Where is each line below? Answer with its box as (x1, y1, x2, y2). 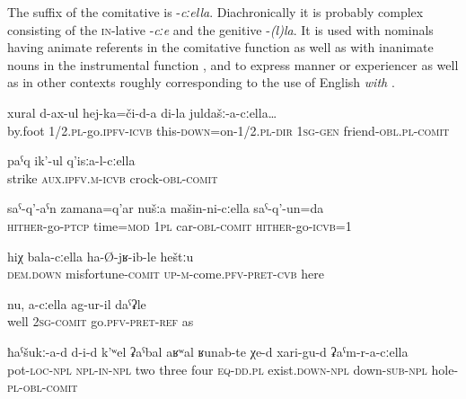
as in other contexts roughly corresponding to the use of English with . (7, 73, 395, 92)
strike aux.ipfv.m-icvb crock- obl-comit (7, 168, 218, 187)
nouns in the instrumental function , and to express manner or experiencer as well (7, 55, 459, 74)
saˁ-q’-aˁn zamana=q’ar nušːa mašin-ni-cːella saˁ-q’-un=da (7, 199, 324, 217)
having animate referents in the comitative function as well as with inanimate (7, 38, 434, 57)
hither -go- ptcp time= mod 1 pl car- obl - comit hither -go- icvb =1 (7, 216, 352, 235)
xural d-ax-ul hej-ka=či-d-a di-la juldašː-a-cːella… (7, 102, 277, 121)
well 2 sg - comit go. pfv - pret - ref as (7, 312, 194, 331)
